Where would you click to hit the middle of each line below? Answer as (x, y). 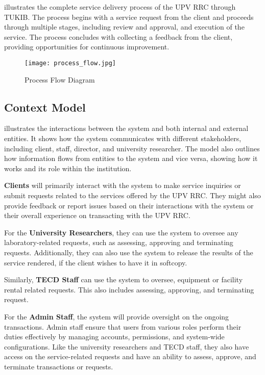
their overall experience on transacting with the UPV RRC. (97, 215)
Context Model (45, 107)
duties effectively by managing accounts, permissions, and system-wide (114, 337)
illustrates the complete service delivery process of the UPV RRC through (120, 7)
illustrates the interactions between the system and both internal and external (126, 128)
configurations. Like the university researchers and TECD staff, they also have (127, 346)
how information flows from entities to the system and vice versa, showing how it (131, 158)
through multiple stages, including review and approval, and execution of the (124, 27)
